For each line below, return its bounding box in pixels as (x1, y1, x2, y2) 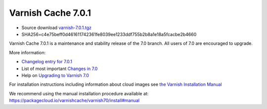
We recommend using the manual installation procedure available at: (9, 90, 149, 96)
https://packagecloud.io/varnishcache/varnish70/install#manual (9, 98, 140, 104)
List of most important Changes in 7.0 (21, 66, 98, 72)
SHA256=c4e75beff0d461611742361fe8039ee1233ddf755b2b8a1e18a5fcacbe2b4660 (21, 31, 197, 37)
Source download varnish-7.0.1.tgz (21, 25, 91, 31)
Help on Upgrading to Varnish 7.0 (21, 72, 89, 78)
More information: (9, 49, 46, 55)
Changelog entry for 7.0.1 (21, 59, 73, 65)
